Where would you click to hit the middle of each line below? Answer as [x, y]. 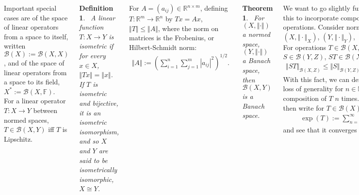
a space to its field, [32, 82]
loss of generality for [313, 89]
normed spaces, [26, 120]
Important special [30, 8]
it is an [90, 112]
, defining [214, 8]
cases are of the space [36, 17]
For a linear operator [35, 101]
